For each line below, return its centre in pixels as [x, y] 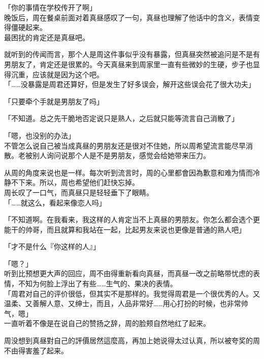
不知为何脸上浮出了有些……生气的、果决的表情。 [97, 283]
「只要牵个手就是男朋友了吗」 [54, 101]
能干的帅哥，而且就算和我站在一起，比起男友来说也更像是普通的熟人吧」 [125, 229]
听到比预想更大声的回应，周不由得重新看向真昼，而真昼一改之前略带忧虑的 [128, 273]
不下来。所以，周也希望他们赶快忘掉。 [75, 182]
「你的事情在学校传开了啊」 [50, 7]
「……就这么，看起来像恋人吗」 [55, 202]
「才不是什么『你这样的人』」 [52, 246]
